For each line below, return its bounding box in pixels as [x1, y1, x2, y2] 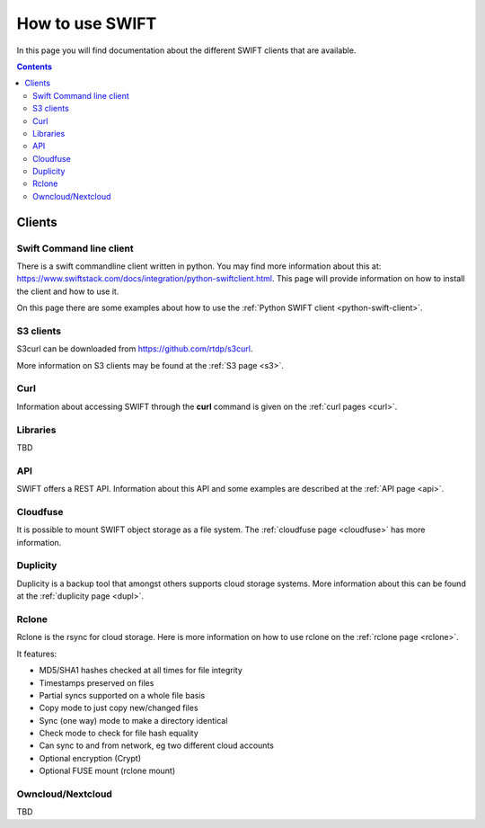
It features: [16, 648, 57, 659]
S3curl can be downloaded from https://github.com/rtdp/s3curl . [16, 343, 253, 354]
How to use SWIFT [16, 13, 157, 33]
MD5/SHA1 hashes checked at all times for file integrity [39, 665, 242, 676]
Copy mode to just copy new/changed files [39, 702, 198, 714]
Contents [16, 61, 53, 72]
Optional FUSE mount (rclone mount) [39, 765, 176, 777]
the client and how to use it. [16, 286, 119, 297]
